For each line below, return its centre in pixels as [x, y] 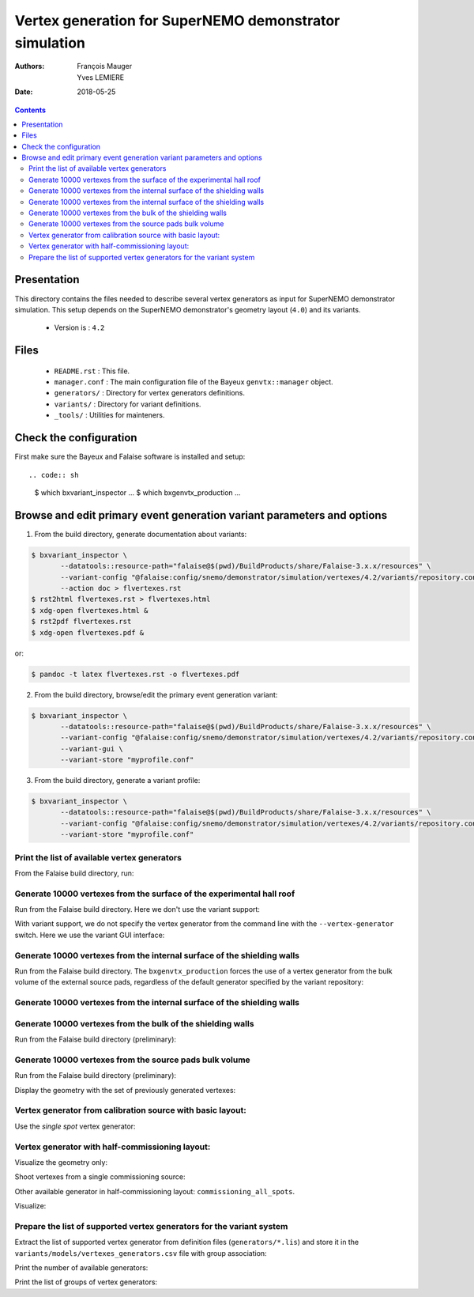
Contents [30, 110]
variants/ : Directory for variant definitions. [128, 404]
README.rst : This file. [92, 371]
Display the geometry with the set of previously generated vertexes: [125, 1090]
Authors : [30, 66]
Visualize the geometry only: [61, 1162]
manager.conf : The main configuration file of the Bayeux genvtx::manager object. [194, 382]
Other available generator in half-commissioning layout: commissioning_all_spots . [155, 1191]
